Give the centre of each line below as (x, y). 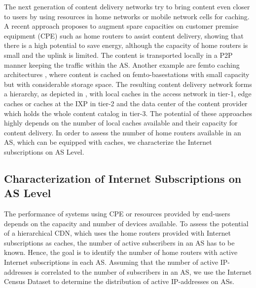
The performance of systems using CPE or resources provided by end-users (117, 214)
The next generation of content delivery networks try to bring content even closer (127, 6)
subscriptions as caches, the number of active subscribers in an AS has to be (119, 242)
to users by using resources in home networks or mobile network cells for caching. (127, 16)
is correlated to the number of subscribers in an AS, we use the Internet (143, 271)
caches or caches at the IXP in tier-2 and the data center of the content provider (126, 103)
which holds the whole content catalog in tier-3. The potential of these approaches (128, 113)
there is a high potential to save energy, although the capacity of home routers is (126, 45)
